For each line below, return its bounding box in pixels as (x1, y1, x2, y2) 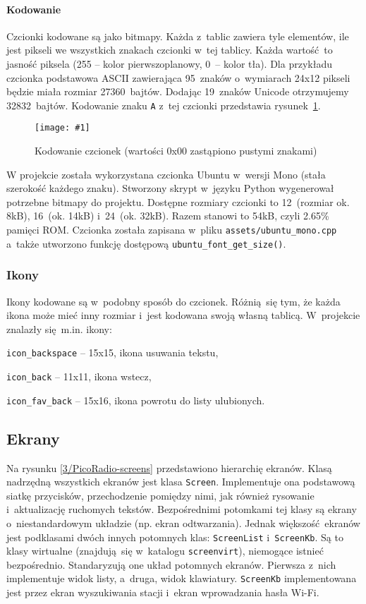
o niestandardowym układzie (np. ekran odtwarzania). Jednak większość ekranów (6, 515, 360, 530)
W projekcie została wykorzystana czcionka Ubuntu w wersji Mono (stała (6, 167, 326, 181)
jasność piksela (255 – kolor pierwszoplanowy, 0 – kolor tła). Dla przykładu (6, 56, 332, 71)
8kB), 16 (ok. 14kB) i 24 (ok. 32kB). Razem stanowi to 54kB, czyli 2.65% (6, 208, 329, 223)
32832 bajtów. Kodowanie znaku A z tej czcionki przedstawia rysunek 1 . (6, 97, 321, 112)
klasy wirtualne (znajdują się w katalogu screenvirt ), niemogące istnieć (6, 543, 324, 558)
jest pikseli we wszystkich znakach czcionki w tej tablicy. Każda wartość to (6, 42, 333, 57)
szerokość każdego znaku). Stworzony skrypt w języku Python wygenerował (6, 181, 334, 195)
